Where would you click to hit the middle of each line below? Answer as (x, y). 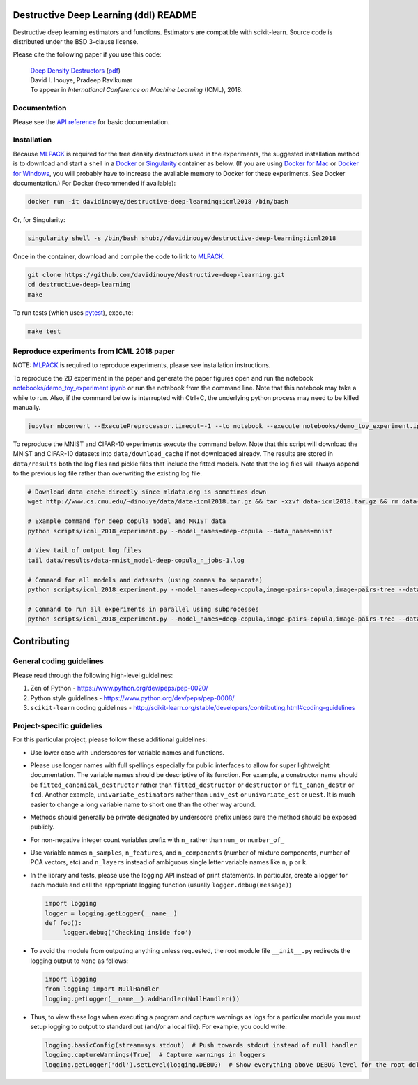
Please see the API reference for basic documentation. (91, 121)
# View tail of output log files (85, 551)
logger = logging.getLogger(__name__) (111, 913)
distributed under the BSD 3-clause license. (76, 41)
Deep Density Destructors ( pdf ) (76, 71)
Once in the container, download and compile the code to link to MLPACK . (119, 256)
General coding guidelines (58, 661)
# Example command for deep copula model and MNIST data (127, 521)
